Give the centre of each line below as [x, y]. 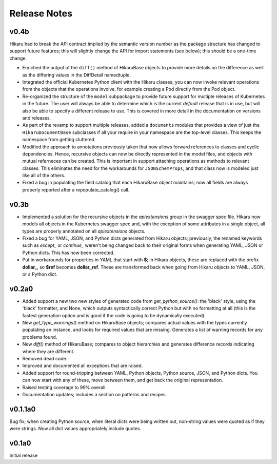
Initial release [24, 456]
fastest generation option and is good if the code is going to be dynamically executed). [114, 315]
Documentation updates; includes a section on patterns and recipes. [95, 394]
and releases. [37, 118]
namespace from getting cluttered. [59, 140]
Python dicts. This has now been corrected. [68, 253]
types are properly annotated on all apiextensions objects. [84, 231]
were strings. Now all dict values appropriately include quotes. [75, 429]
